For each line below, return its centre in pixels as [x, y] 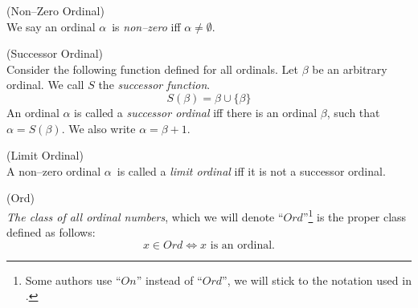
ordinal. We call [45, 85]
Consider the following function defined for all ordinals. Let [152, 69]
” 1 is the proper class [354, 215]
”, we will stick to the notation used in [317, 280]
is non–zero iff [146, 26]
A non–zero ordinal [54, 170]
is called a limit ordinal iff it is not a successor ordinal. [251, 170]
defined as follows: [51, 232]
